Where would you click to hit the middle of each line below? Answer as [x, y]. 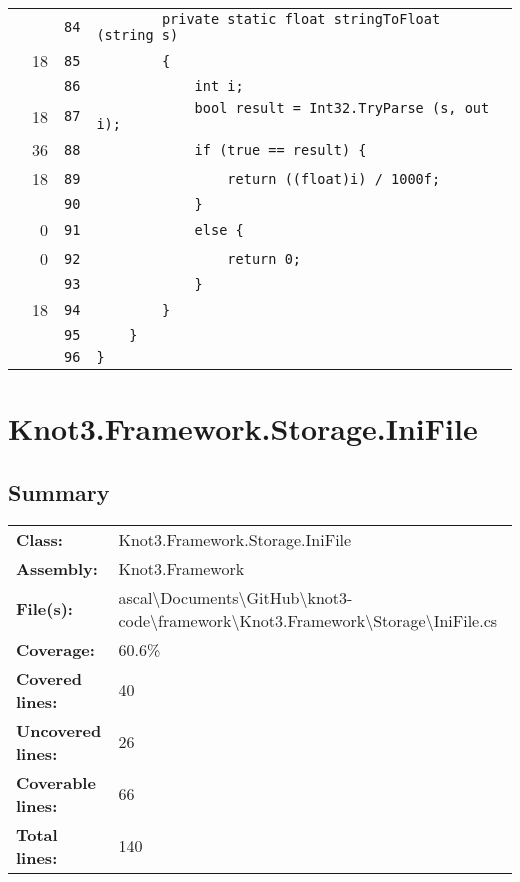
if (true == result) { [280, 149]
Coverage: [55, 649]
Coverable [56, 782]
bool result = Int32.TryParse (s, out [342, 108]
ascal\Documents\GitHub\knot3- [235, 597]
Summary [59, 491]
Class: [39, 539]
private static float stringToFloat [301, 19]
